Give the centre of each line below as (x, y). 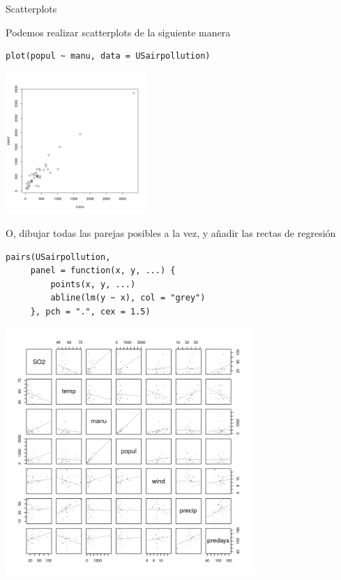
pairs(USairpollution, (58, 257)
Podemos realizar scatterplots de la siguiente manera (118, 32)
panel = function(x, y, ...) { (103, 271)
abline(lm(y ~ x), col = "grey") (128, 298)
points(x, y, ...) (93, 284)
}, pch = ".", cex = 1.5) (90, 311)
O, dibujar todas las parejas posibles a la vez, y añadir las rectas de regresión (171, 232)
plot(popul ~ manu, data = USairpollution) (108, 56)
